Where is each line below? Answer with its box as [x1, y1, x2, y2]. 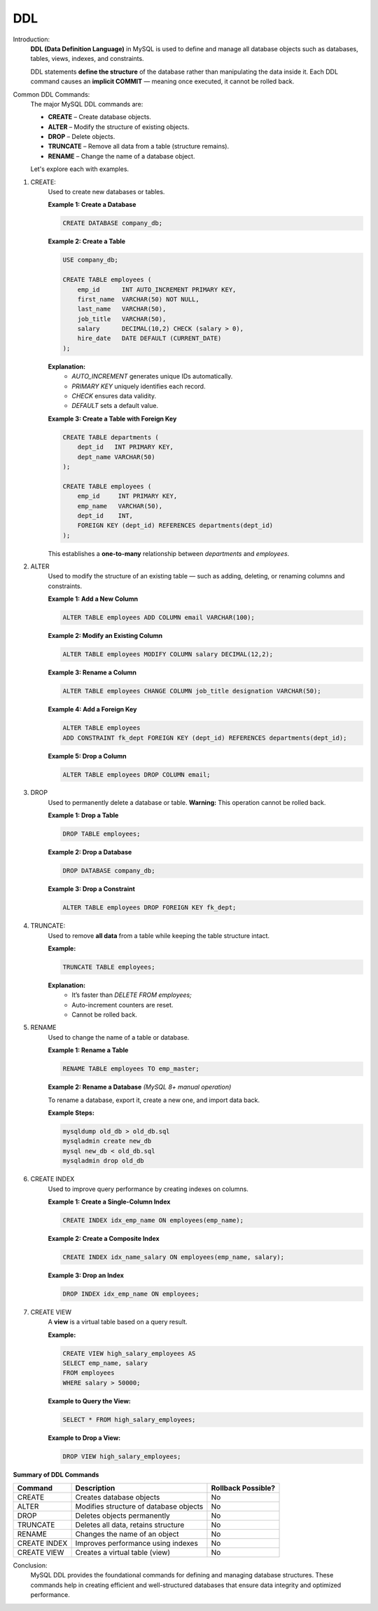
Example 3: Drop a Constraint [48, 885, 136, 893]
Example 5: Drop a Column [48, 752, 127, 760]
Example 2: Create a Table [48, 237, 126, 245]
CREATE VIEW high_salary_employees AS [62, 1350, 196, 1357]
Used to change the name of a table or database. [48, 1033, 190, 1041]
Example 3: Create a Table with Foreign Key [48, 414, 177, 423]
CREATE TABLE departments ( [62, 433, 159, 441]
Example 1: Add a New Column [48, 594, 139, 603]
